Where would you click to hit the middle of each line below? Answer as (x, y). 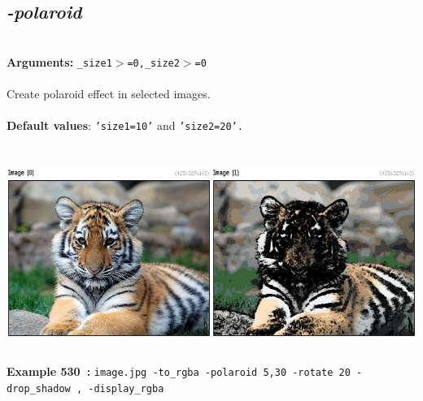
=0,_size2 (153, 63)
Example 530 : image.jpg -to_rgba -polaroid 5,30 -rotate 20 (179, 371)
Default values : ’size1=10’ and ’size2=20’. (125, 125)
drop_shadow (39, 388)
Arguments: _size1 (59, 61)
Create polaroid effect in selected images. (109, 94)
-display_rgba (126, 388)
